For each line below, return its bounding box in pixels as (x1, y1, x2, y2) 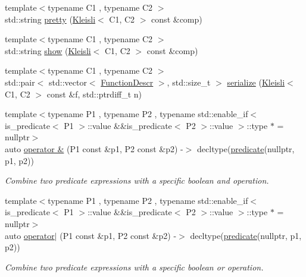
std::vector (49, 75, 87, 88)
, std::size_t (167, 75, 211, 88)
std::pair (5, 75, 35, 88)
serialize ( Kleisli (227, 75, 285, 88)
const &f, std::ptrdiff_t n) (46, 87, 142, 100)
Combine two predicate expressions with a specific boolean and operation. (5, 174, 269, 187)
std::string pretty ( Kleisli (5, 12, 96, 25)
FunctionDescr (101, 75, 154, 88)
